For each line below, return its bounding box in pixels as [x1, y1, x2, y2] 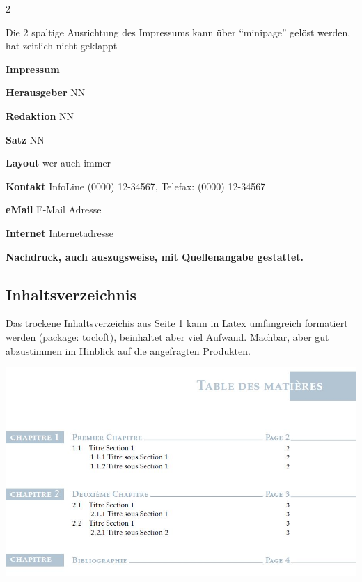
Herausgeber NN [6, 85, 86, 100]
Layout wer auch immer [6, 155, 111, 170]
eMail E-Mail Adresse [6, 202, 102, 217]
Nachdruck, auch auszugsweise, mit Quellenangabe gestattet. [6, 249, 304, 263]
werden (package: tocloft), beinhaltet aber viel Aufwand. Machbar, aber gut [6, 329, 329, 344]
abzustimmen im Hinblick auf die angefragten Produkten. [6, 343, 251, 358]
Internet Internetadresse [6, 225, 113, 240]
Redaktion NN [6, 108, 74, 123]
